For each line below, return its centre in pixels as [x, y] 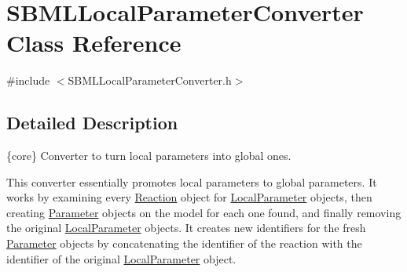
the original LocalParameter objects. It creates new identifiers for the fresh [186, 228]
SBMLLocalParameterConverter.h [150, 80]
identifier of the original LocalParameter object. [121, 258]
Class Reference [94, 43]
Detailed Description [92, 123]
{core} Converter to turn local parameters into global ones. [149, 156]
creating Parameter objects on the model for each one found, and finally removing [204, 212]
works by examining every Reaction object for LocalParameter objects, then [189, 197]
